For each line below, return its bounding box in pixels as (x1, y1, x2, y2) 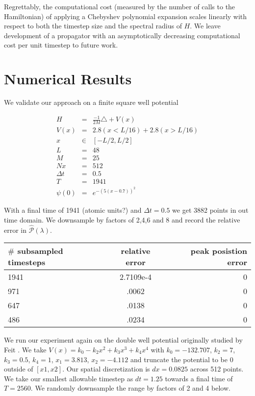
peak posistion (190, 245, 247, 257)
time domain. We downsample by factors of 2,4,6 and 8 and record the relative (4, 214, 240, 224)
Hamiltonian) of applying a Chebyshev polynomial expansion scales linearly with (4, 11, 247, 21)
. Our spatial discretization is (62, 364, 150, 374)
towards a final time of (165, 373, 233, 383)
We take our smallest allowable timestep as (4, 373, 133, 383)
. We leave (190, 21, 221, 31)
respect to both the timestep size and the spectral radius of (4, 21, 182, 31)
